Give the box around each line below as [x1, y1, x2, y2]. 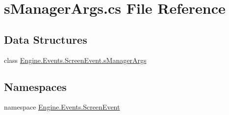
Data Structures [4, 31, 87, 47]
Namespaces [4, 79, 67, 94]
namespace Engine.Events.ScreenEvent [4, 102, 120, 112]
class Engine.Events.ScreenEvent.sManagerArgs [4, 55, 147, 65]
